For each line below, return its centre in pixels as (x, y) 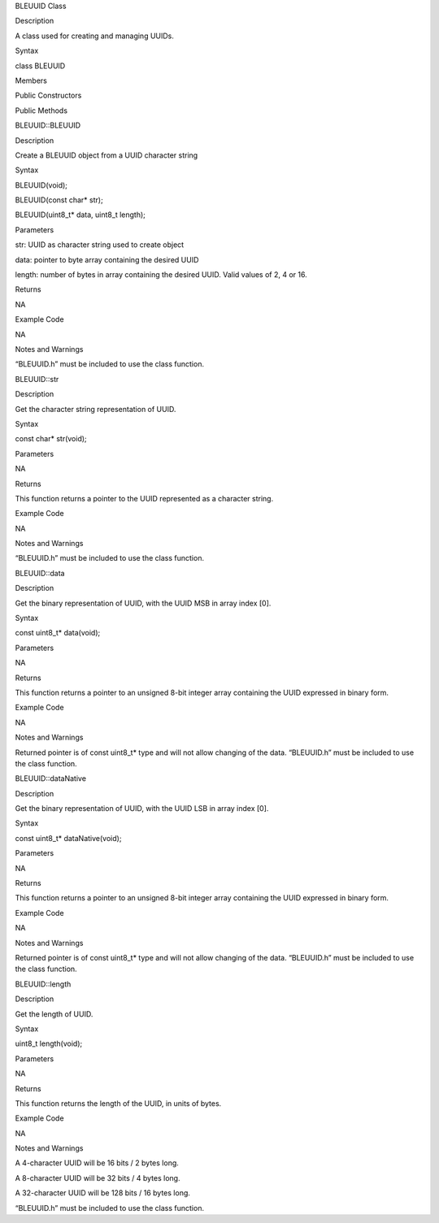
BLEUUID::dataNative (51, 778)
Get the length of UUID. (54, 1014)
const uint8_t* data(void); (58, 633)
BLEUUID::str (37, 379)
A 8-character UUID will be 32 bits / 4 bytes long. (98, 1177)
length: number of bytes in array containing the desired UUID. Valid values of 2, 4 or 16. (161, 275)
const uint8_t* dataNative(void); (68, 838)
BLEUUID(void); (41, 185)
